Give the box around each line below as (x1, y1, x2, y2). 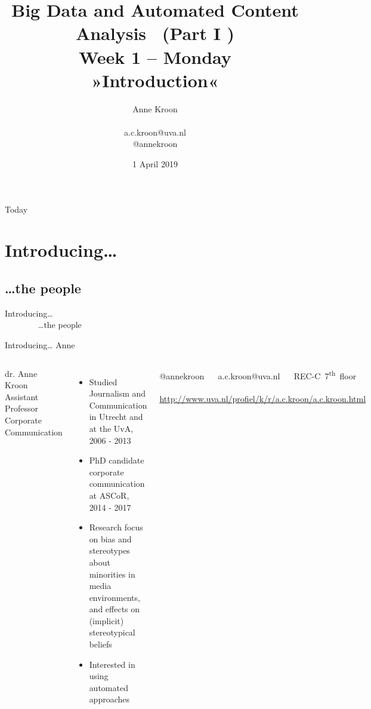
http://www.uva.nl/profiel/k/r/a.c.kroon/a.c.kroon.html (159, 392, 366, 405)
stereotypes (89, 544, 130, 557)
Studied (89, 375, 118, 388)
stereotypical (89, 626, 135, 639)
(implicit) (89, 614, 124, 627)
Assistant (5, 390, 39, 403)
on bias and (89, 532, 132, 545)
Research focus (89, 521, 143, 533)
